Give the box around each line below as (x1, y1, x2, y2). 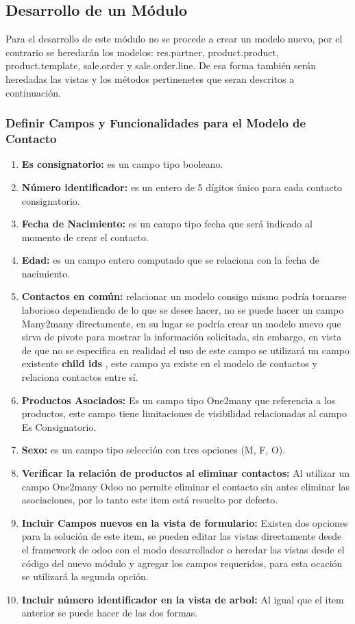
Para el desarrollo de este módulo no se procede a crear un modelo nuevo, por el (5, 32, 343, 46)
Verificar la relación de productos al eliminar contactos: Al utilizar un (21, 466, 350, 479)
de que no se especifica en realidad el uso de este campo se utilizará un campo (21, 342, 350, 357)
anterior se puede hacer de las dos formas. (21, 606, 198, 620)
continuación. (5, 85, 61, 99)
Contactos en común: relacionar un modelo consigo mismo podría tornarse (21, 289, 347, 303)
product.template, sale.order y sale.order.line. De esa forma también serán (5, 58, 317, 73)
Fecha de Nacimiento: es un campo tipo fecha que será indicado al (21, 216, 313, 231)
